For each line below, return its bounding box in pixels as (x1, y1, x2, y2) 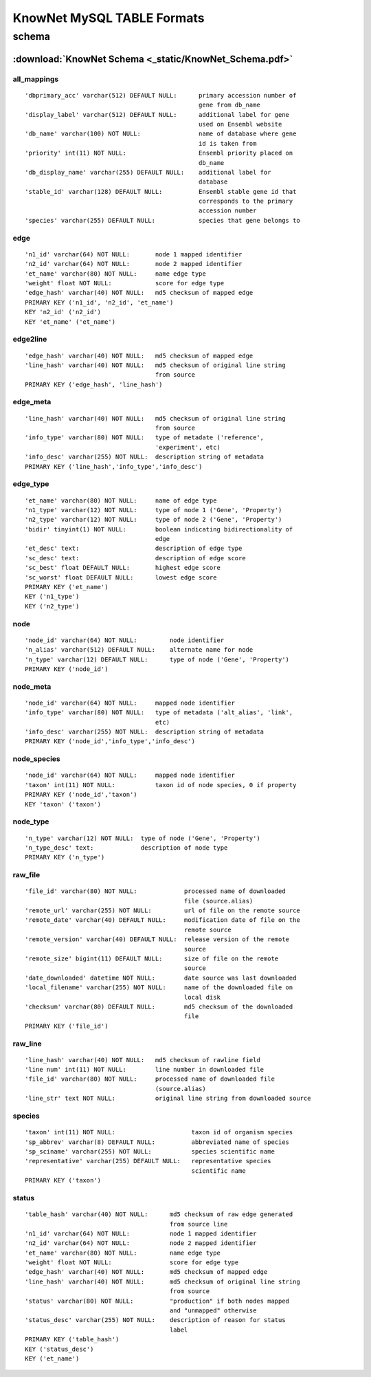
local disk (183, 993, 221, 1001)
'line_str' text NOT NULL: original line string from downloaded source (25, 1094, 311, 1103)
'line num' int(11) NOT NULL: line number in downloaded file (25, 1066, 265, 1074)
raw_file (12, 870, 41, 880)
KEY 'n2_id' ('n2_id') (25, 308, 102, 316)
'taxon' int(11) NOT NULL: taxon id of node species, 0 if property (25, 781, 297, 789)
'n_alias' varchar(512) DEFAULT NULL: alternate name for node (25, 646, 254, 654)
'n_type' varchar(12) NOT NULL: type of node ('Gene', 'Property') (25, 834, 260, 842)
